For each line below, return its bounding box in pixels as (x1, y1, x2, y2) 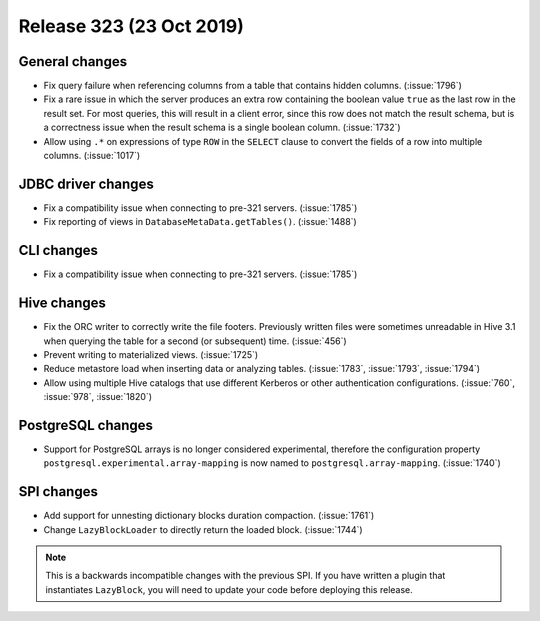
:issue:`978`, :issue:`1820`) (43, 391, 153, 403)
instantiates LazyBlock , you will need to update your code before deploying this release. (45, 583, 414, 595)
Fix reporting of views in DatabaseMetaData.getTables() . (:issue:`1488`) (43, 216, 357, 228)
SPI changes (18, 483, 99, 500)
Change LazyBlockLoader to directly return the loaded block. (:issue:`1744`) (43, 523, 364, 535)
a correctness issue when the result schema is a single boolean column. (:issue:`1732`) (43, 121, 401, 134)
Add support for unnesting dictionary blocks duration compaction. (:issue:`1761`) (43, 510, 375, 522)
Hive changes (18, 295, 107, 312)
